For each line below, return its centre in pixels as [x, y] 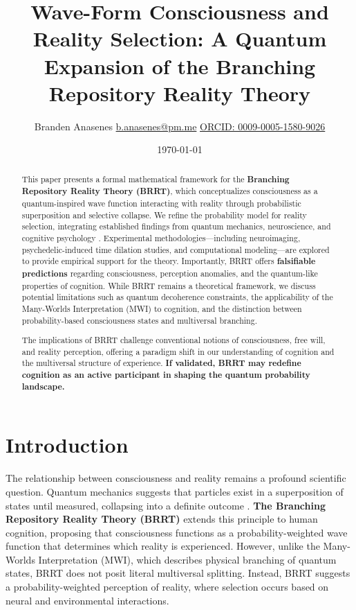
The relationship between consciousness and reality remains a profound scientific [176, 478]
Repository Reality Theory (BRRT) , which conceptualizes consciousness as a [170, 191]
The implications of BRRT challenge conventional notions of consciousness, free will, [174, 340]
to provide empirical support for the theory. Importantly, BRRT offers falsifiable [169, 261]
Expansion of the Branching [180, 66]
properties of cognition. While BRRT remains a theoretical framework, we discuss [169, 285]
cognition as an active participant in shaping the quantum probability [166, 375]
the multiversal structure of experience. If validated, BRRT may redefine [161, 363]
